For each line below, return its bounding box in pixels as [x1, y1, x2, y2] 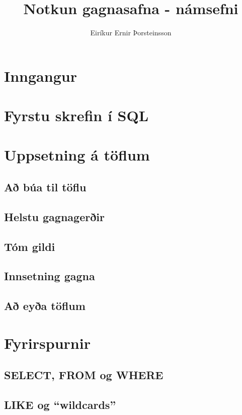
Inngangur [4, 65, 77, 86]
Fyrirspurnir [4, 332, 91, 353]
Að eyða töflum [4, 298, 86, 314]
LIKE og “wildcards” [4, 397, 116, 412]
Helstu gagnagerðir [4, 209, 105, 224]
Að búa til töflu [4, 179, 87, 195]
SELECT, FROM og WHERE [4, 367, 164, 383]
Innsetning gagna [4, 268, 95, 284]
